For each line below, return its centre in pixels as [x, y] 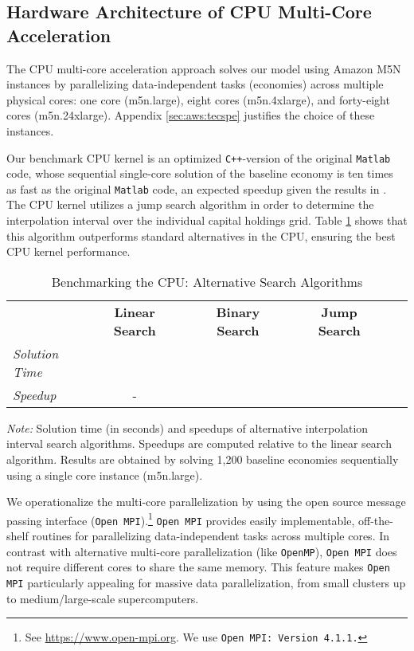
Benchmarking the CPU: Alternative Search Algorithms [207, 281]
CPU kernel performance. [68, 251]
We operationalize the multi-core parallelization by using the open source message [206, 502]
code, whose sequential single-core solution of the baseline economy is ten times [200, 173]
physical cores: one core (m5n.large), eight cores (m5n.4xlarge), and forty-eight [198, 99]
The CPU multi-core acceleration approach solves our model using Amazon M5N [204, 68]
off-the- [376, 520]
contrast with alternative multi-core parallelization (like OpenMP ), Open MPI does [202, 551]
